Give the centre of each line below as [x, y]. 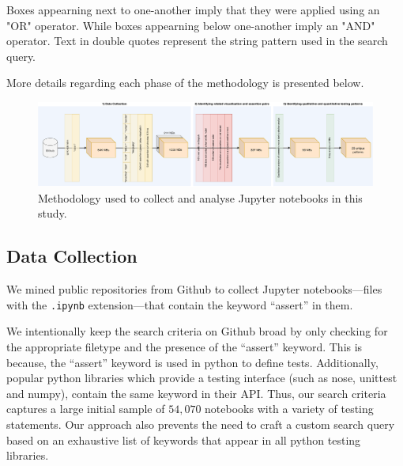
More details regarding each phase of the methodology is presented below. [185, 83]
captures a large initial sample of [86, 409]
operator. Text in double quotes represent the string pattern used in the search [197, 41]
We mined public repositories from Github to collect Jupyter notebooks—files [194, 289]
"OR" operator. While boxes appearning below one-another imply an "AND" [191, 25]
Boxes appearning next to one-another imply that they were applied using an [193, 9]
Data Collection [72, 256]
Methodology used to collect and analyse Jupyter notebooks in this [200, 197]
